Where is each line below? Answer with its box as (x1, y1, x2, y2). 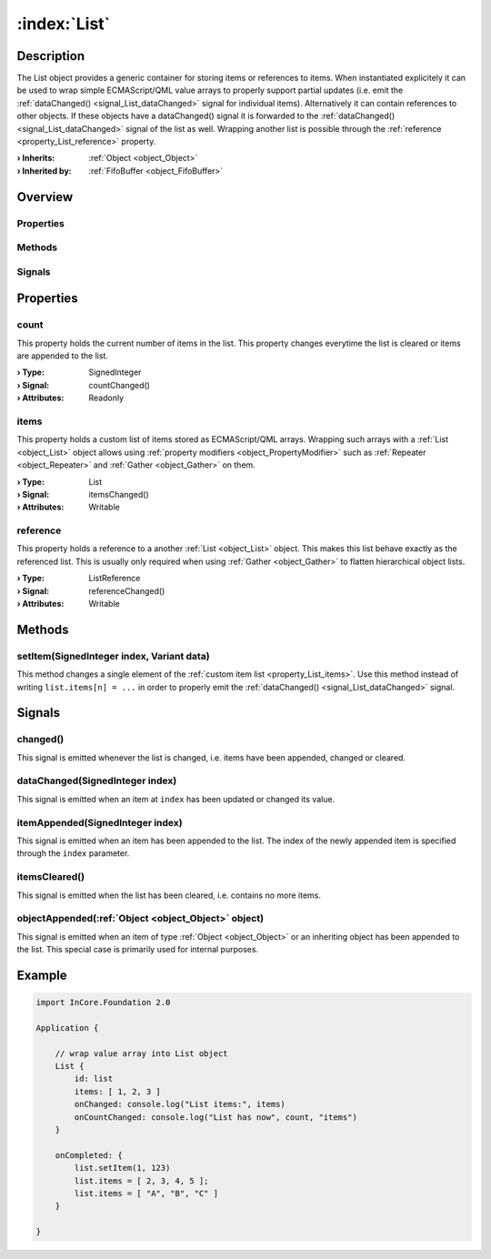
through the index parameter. (16, 848, 130, 859)
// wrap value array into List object (55, 1048, 228, 1059)
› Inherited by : (16, 165, 72, 176)
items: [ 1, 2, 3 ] (74, 1086, 161, 1096)
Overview (16, 189, 74, 205)
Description (16, 48, 85, 64)
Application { (35, 1022, 99, 1032)
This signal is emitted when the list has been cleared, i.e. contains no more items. (16, 890, 322, 901)
